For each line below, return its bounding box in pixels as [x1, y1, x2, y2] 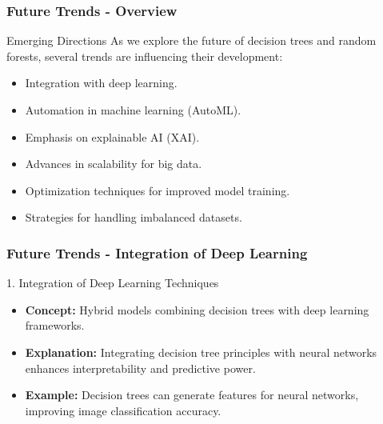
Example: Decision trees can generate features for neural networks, [25, 386, 359, 403]
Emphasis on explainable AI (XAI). [25, 128, 200, 145]
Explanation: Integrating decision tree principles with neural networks [25, 343, 377, 360]
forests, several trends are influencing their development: [6, 47, 283, 64]
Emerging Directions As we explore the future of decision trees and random [6, 32, 377, 49]
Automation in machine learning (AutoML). [25, 102, 241, 118]
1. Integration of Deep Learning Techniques [6, 274, 219, 291]
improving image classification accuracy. [25, 402, 221, 418]
